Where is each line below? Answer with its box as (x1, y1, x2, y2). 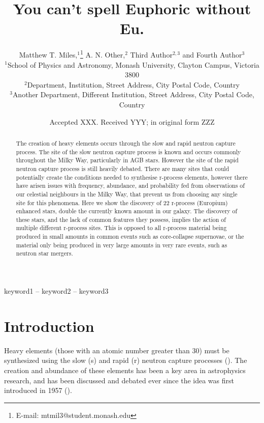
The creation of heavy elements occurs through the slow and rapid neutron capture (16, 138, 236, 147)
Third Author (130, 49, 173, 60)
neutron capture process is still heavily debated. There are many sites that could (16, 164, 229, 173)
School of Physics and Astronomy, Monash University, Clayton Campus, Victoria (7, 59, 259, 70)
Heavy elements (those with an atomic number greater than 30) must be (4, 345, 229, 355)
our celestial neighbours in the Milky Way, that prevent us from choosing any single (16, 189, 238, 198)
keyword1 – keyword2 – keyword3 (4, 286, 109, 296)
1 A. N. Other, (80, 48, 125, 60)
